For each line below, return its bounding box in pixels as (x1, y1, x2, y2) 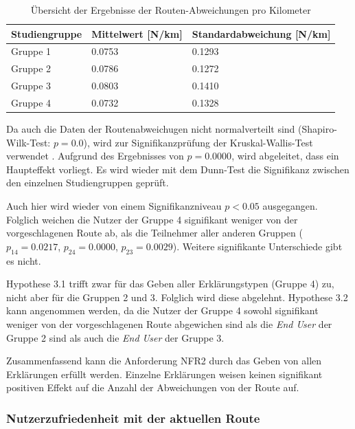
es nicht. (6, 253, 41, 267)
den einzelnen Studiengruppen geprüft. (6, 175, 169, 190)
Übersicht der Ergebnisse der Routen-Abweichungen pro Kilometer (30, 3, 311, 16)
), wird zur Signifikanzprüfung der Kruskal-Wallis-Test (83, 135, 313, 149)
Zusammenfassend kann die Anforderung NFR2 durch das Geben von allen (6, 353, 322, 368)
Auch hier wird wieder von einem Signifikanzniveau (6, 199, 222, 213)
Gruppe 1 (11, 44, 51, 58)
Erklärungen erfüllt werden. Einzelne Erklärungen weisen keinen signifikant (6, 366, 323, 381)
